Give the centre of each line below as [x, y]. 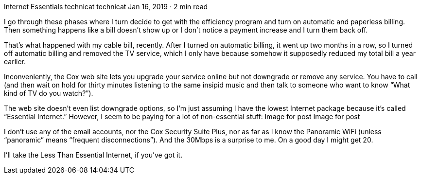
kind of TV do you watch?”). [49, 93]
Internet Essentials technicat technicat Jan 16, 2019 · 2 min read [106, 7]
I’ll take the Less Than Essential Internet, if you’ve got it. [93, 155]
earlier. [15, 62]
